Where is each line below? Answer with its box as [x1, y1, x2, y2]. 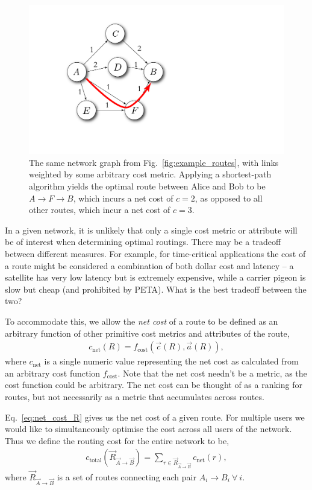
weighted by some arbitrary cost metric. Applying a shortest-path [29, 168, 272, 180]
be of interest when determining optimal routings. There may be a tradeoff [5, 235, 281, 248]
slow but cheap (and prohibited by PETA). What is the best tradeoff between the [5, 282, 307, 295]
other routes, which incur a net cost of [29, 203, 170, 216]
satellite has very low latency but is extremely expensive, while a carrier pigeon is [5, 271, 306, 284]
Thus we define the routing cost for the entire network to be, [5, 434, 229, 447]
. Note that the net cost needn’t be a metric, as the [117, 366, 307, 379]
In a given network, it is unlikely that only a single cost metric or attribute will [5, 223, 298, 236]
